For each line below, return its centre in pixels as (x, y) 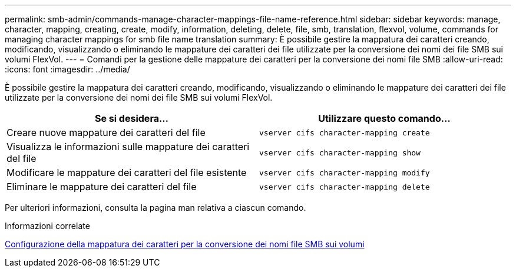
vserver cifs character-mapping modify (345, 173)
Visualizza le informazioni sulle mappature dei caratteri (128, 147)
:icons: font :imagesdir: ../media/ (67, 69)
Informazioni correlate (47, 226)
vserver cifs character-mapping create (345, 132)
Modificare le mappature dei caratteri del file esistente (127, 173)
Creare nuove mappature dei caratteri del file (106, 132)
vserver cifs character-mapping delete (345, 187)
